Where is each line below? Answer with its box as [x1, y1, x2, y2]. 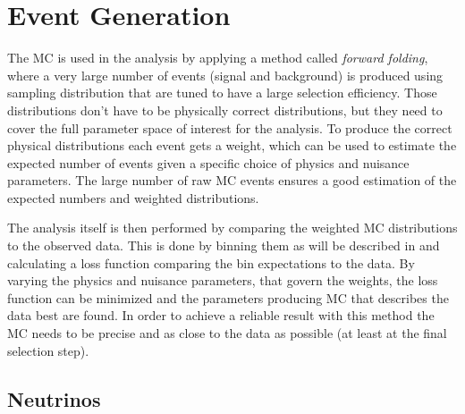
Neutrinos [7, 384, 101, 412]
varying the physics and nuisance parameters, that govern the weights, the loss [7, 271, 438, 290]
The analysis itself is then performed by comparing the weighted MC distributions [7, 218, 458, 237]
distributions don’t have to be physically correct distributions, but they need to [7, 100, 443, 119]
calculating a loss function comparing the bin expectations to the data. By [7, 253, 415, 272]
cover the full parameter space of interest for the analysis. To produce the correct [7, 118, 452, 137]
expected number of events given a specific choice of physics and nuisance [7, 153, 410, 172]
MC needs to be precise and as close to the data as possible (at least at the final [7, 324, 447, 342]
